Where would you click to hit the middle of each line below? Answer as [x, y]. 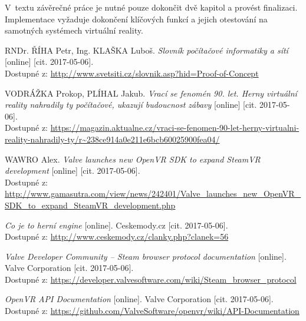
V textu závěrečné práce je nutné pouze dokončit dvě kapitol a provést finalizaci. [151, 7]
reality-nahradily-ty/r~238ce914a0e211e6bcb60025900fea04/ [112, 139]
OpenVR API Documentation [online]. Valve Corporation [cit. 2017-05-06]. [139, 299]
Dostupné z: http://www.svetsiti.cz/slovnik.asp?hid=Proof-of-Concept [132, 73]
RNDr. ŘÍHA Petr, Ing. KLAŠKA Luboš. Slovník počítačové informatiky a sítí [147, 50]
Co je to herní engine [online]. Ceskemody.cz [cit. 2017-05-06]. [116, 225]
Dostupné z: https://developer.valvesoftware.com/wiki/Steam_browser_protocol [151, 279]
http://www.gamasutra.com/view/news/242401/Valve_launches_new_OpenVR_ [153, 193]
